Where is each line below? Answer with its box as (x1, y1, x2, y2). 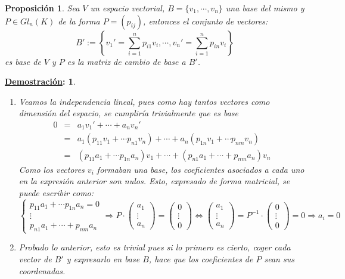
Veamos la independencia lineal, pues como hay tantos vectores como (18, 95, 270, 107)
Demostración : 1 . (5, 75, 76, 88)
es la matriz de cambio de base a (67, 55, 186, 67)
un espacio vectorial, (90, 2, 165, 14)
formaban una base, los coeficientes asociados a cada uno (97, 163, 304, 175)
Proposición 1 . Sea (5, 2, 80, 14)
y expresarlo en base (66, 253, 140, 265)
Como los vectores (18, 163, 85, 175)
